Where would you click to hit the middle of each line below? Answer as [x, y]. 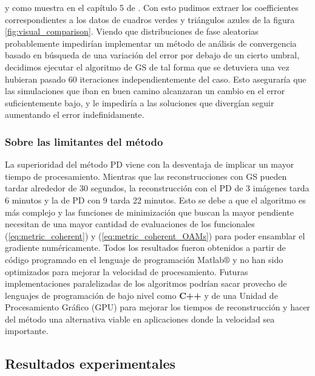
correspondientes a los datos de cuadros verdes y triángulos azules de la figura [150, 19]
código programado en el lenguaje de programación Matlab [115, 259]
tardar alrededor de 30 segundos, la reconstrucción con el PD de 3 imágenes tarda [157, 188]
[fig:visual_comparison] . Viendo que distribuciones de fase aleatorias [132, 31]
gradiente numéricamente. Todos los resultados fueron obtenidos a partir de [145, 248]
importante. [27, 331]
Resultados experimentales [90, 364]
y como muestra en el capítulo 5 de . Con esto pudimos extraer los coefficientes [152, 7]
